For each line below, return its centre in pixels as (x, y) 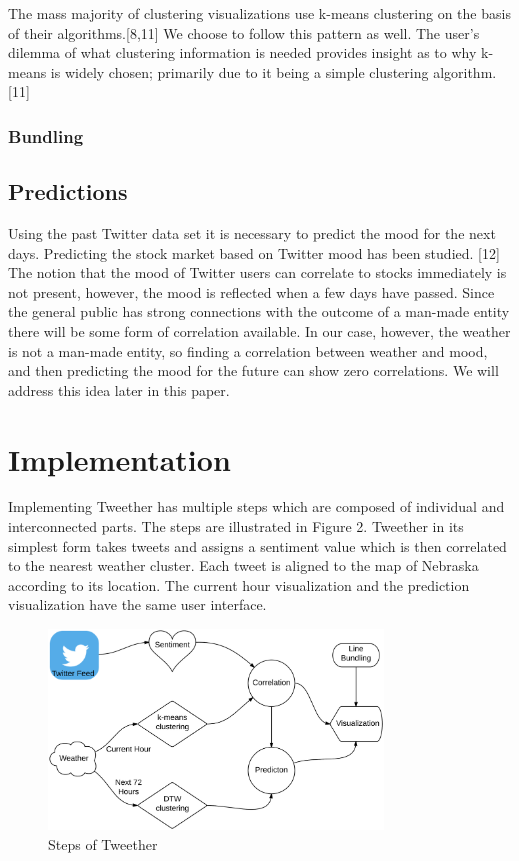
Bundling (46, 135)
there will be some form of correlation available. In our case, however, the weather (259, 330)
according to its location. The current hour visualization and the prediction (239, 584)
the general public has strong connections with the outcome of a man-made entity (259, 311)
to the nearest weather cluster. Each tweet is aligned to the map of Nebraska (243, 565)
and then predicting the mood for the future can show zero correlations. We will (253, 370)
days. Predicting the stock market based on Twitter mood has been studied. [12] (254, 252)
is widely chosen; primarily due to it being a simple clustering (239, 71)
